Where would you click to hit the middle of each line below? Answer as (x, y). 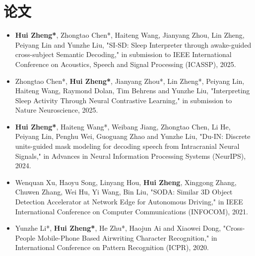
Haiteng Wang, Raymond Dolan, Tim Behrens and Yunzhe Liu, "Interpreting (132, 91)
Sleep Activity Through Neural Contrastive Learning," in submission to (124, 100)
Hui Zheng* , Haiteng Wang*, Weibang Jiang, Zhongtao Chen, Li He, (123, 126)
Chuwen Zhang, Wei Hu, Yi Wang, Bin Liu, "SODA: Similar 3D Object (124, 192)
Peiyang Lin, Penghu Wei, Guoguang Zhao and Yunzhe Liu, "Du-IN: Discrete (133, 136)
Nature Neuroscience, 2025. (57, 110)
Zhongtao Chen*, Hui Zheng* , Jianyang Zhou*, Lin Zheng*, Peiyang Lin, (130, 81)
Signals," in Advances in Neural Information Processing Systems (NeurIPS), (130, 156)
